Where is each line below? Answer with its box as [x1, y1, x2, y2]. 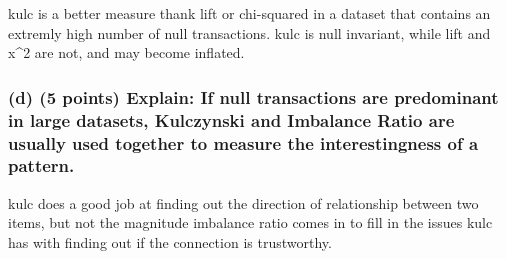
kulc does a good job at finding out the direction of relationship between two [8, 192, 479, 213]
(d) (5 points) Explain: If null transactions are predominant [8, 84, 499, 109]
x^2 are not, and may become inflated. [8, 42, 245, 63]
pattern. [8, 153, 75, 178]
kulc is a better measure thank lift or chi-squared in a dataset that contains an [8, 3, 491, 23]
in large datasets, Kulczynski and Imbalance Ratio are [8, 107, 455, 132]
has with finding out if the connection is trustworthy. [8, 231, 332, 252]
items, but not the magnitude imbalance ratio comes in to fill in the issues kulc [8, 212, 493, 233]
